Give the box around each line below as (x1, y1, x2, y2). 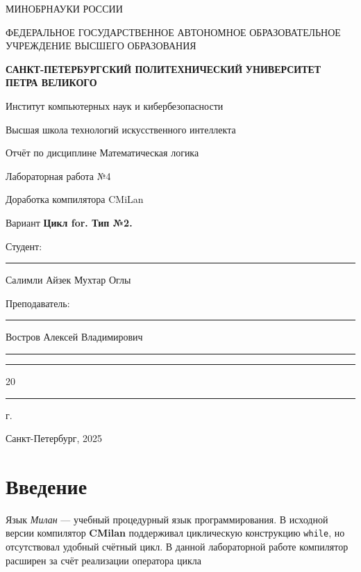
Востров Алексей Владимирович (6, 329, 143, 344)
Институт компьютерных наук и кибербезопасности (6, 98, 224, 113)
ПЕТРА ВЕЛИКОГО (6, 75, 97, 90)
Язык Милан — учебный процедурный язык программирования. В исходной (6, 512, 328, 526)
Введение (6, 471, 87, 500)
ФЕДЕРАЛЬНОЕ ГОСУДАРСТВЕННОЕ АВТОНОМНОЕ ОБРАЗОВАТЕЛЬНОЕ (6, 24, 341, 39)
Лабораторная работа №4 (6, 168, 111, 183)
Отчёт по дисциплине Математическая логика (6, 145, 199, 160)
